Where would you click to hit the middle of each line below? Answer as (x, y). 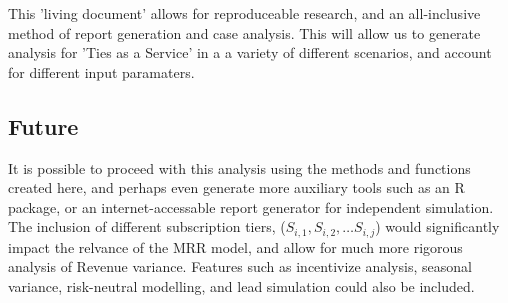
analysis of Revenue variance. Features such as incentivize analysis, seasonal (240, 266)
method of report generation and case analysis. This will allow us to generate (244, 32)
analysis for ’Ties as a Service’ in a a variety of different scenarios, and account (250, 52)
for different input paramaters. (101, 71)
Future (43, 125)
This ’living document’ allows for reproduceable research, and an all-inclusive (244, 13)
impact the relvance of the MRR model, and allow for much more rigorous (235, 246)
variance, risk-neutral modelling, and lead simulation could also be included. (241, 286)
